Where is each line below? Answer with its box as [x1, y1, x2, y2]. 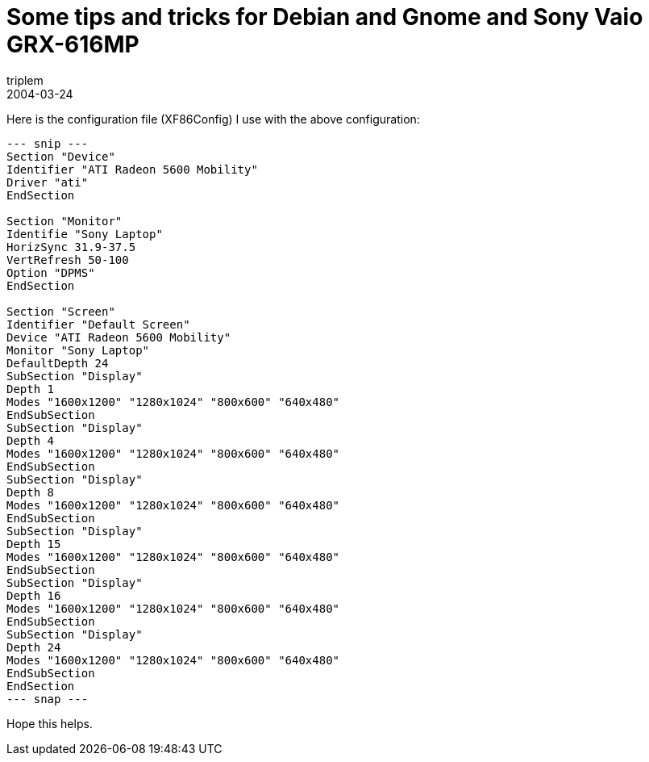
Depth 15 [6, 537, 61, 551]
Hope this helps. [6, 716, 93, 731]
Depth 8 [6, 485, 55, 499]
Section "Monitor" [6, 214, 123, 228]
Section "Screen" [6, 304, 115, 318]
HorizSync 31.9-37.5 [6, 240, 136, 253]
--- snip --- [6, 136, 89, 150]
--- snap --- [6, 692, 89, 705]
